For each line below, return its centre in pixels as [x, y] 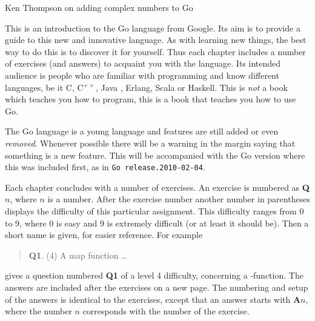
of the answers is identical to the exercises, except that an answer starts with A [153, 299]
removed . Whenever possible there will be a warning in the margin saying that [150, 143]
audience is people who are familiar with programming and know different [142, 75]
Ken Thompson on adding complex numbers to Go [99, 7]
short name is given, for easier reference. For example [104, 235]
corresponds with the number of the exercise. [166, 311]
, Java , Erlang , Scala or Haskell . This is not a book [192, 87]
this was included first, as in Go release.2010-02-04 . [105, 167]
